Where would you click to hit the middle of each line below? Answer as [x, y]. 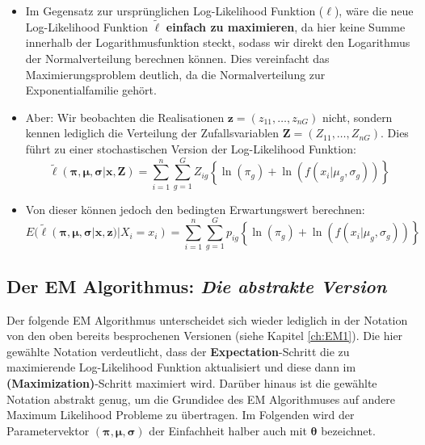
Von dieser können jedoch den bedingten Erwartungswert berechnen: [195, 209]
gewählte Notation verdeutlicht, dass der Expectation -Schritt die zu [178, 351]
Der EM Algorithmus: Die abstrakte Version [197, 285]
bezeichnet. [348, 430]
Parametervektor [48, 430]
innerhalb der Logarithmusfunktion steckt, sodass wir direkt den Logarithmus [218, 42]
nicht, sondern [357, 117]
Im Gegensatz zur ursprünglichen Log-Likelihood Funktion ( [175, 10]
